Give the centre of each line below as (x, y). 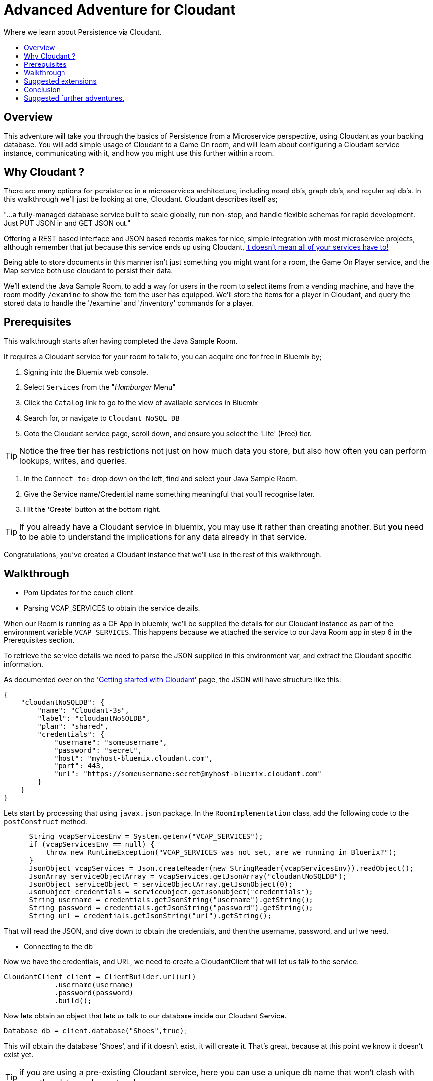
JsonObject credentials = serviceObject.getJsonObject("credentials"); (171, 892)
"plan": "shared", (73, 727)
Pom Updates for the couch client (79, 593)
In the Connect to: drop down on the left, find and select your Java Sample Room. (161, 479)
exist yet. (19, 1055)
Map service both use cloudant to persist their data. (89, 271)
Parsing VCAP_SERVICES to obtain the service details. (112, 608)
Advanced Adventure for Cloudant (120, 10)
